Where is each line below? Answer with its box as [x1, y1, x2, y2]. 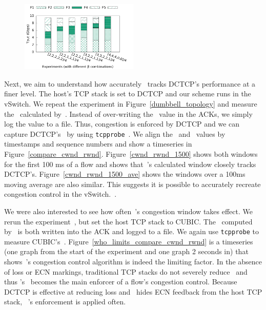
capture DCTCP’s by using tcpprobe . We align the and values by [4, 128, 226, 139]
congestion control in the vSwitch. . [4, 189, 117, 199]
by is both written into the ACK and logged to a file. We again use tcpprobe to [4, 226, 259, 237]
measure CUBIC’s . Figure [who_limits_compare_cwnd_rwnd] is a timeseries [4, 236, 253, 246]
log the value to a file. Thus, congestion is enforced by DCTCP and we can [4, 118, 240, 129]
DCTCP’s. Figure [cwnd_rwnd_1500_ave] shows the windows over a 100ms [4, 169, 245, 179]
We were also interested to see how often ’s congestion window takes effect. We [4, 205, 253, 216]
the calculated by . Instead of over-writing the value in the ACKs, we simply [4, 108, 253, 119]
